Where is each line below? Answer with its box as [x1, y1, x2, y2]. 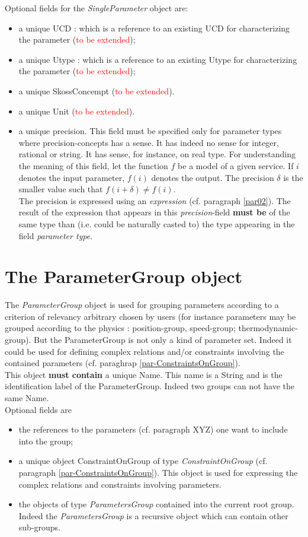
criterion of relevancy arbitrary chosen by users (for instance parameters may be [5, 310, 296, 322]
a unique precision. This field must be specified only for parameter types [18, 125, 282, 137]
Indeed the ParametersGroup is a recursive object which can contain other [18, 509, 288, 522]
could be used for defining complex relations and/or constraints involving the [5, 345, 284, 357]
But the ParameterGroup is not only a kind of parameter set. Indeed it [34, 333, 292, 345]
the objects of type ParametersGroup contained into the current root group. [18, 498, 294, 510]
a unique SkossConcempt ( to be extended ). [18, 84, 175, 97]
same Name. [5, 391, 49, 403]
